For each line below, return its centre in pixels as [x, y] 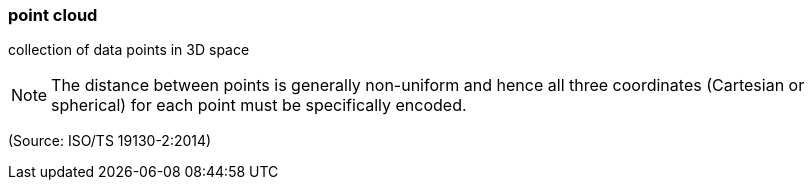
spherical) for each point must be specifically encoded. [259, 105]
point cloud [53, 15]
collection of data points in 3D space [129, 50]
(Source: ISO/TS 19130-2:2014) [110, 141]
